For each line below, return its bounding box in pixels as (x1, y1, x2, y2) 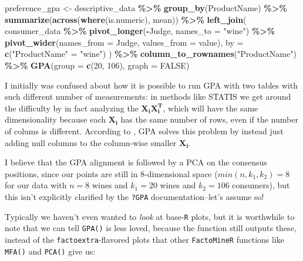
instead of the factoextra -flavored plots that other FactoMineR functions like (5, 233, 285, 245)
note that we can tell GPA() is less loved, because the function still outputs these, (5, 222, 297, 234)
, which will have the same (163, 101, 258, 114)
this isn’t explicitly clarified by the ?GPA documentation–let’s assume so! (5, 190, 264, 202)
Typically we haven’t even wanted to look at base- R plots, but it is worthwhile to (5, 210, 295, 222)
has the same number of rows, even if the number (120, 113, 298, 126)
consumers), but (232, 179, 290, 191)
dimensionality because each (5, 113, 106, 126)
